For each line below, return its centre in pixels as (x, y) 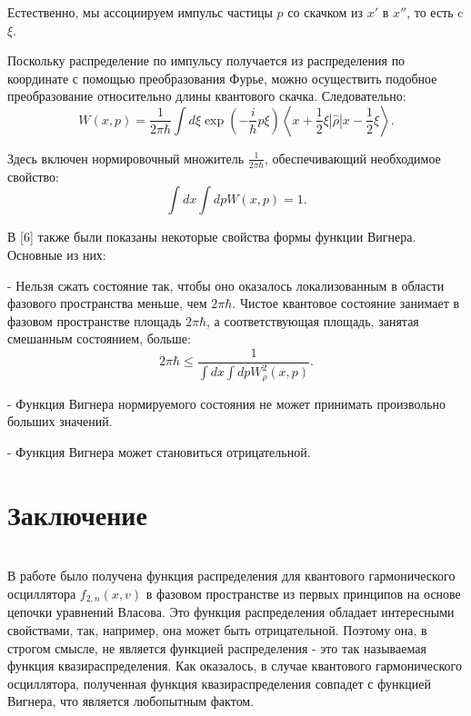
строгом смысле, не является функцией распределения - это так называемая (217, 647)
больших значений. (60, 421)
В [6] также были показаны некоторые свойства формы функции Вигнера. (212, 237)
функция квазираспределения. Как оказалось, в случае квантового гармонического (235, 666)
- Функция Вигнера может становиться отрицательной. (159, 452)
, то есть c (435, 12)
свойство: (33, 176)
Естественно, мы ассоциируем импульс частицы (140, 12)
